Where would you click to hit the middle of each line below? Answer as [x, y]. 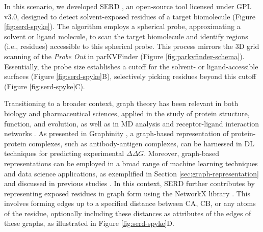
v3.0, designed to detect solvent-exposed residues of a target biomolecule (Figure [130, 16]
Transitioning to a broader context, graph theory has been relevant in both [121, 103]
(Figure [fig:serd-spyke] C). [45, 86]
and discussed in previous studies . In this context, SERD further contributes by [129, 183]
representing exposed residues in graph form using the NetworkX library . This [127, 193]
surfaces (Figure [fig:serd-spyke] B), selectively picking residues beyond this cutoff [130, 76]
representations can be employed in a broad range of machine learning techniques [131, 163]
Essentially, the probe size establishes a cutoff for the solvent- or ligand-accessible [131, 66]
